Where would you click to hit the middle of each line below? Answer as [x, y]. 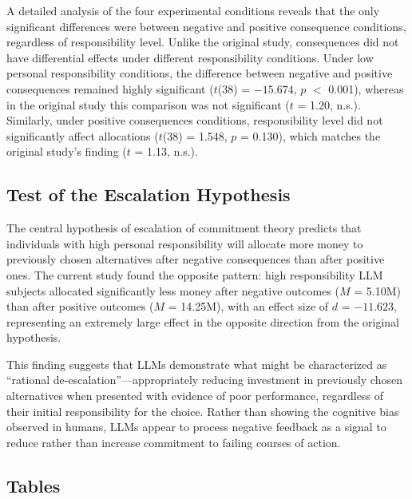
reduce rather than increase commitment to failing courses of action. [174, 442]
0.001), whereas [366, 88]
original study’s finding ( [67, 151]
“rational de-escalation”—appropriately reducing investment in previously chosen [204, 380]
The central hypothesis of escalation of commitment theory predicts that [184, 228]
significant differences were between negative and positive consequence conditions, [206, 26]
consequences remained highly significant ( [110, 88]
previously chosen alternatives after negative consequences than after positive [196, 259]
